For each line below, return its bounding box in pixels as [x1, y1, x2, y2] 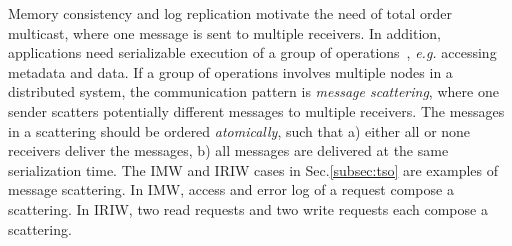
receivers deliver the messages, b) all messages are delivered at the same [8, 140, 449, 161]
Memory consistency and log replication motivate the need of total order [8, 3, 453, 23]
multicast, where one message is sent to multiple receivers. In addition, [8, 22, 441, 43]
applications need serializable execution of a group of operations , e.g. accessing [8, 42, 497, 63]
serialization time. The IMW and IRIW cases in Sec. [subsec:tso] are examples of [8, 159, 498, 180]
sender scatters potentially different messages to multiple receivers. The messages [8, 100, 505, 121]
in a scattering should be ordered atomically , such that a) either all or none [8, 120, 471, 141]
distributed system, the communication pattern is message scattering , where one [8, 81, 499, 102]
